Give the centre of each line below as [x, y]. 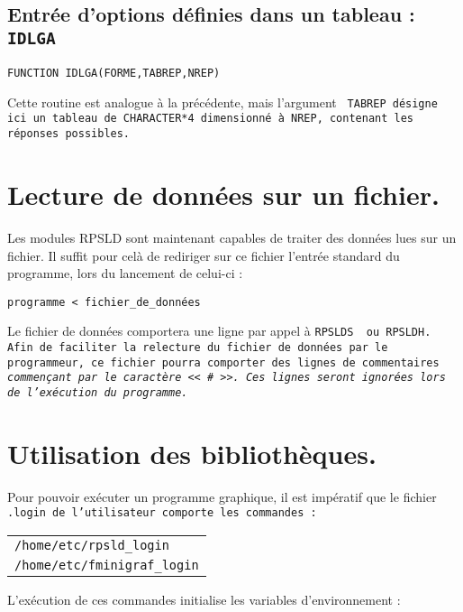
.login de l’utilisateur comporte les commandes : [162, 513]
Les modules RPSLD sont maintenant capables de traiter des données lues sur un [232, 237]
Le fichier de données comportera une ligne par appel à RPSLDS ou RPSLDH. [219, 331]
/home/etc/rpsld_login [92, 546]
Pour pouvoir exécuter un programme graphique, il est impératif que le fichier [222, 496]
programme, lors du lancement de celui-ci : [125, 273]
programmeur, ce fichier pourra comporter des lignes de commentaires [223, 362]
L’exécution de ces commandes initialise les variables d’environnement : [204, 600]
